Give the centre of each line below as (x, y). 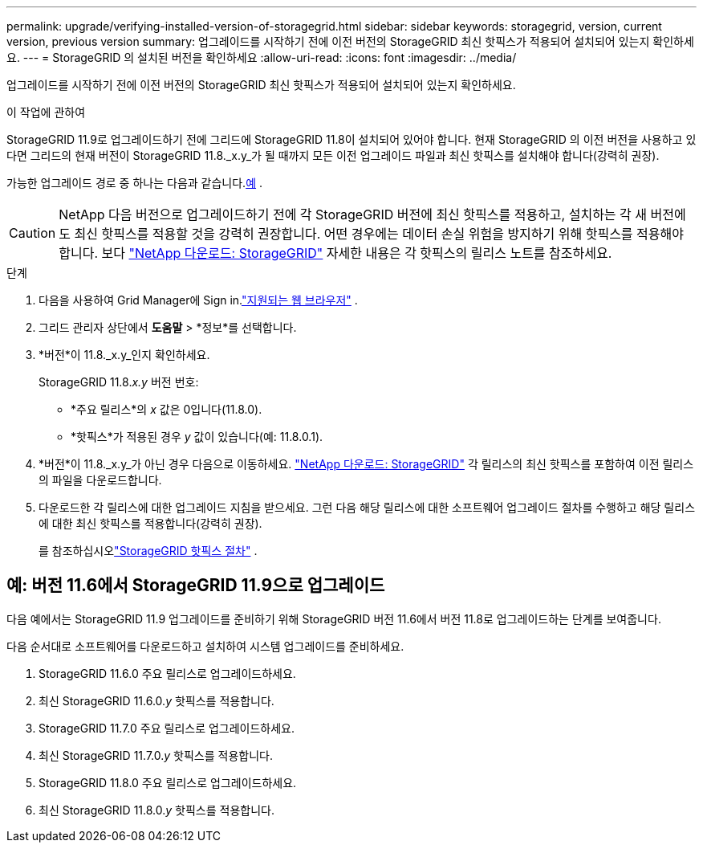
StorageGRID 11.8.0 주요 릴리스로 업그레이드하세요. (168, 782)
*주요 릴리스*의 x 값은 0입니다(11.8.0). (167, 409)
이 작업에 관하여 (46, 112)
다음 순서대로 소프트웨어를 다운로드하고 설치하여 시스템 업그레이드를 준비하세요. (205, 646)
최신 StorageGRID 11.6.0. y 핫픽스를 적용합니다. (156, 700)
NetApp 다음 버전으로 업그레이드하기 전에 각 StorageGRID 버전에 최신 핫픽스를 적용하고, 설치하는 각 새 (353, 214)
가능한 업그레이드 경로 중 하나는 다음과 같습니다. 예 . (135, 183)
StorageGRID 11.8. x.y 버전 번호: (119, 382)
